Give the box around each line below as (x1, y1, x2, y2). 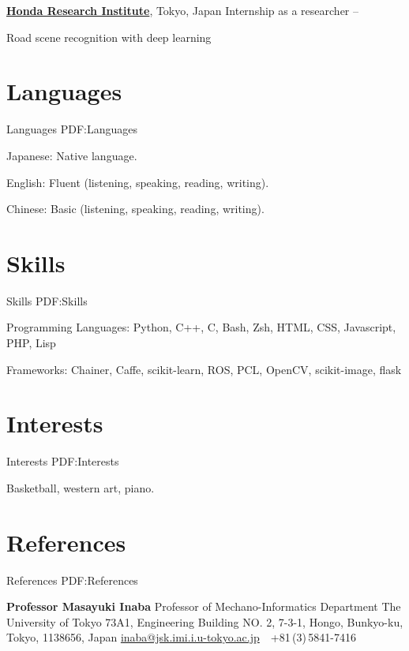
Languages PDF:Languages (6, 121, 138, 137)
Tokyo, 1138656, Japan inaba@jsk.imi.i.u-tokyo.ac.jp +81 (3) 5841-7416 (6, 629, 356, 645)
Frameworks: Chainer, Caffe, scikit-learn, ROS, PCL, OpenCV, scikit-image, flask (6, 361, 402, 377)
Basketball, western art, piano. (6, 479, 155, 496)
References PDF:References (6, 571, 138, 588)
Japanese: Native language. (6, 147, 137, 163)
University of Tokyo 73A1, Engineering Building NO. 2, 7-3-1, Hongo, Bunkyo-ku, (6, 613, 403, 630)
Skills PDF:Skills (6, 292, 88, 309)
